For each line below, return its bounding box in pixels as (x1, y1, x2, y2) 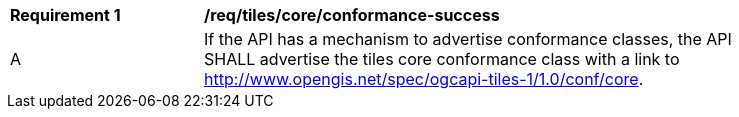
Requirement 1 (10, 5, 121, 25)
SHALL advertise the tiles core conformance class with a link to (204, 49, 680, 69)
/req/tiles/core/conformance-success (204, 5, 500, 25)
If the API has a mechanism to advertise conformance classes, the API (204, 29, 732, 49)
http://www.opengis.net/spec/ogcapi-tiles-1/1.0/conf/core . (204, 69, 644, 89)
